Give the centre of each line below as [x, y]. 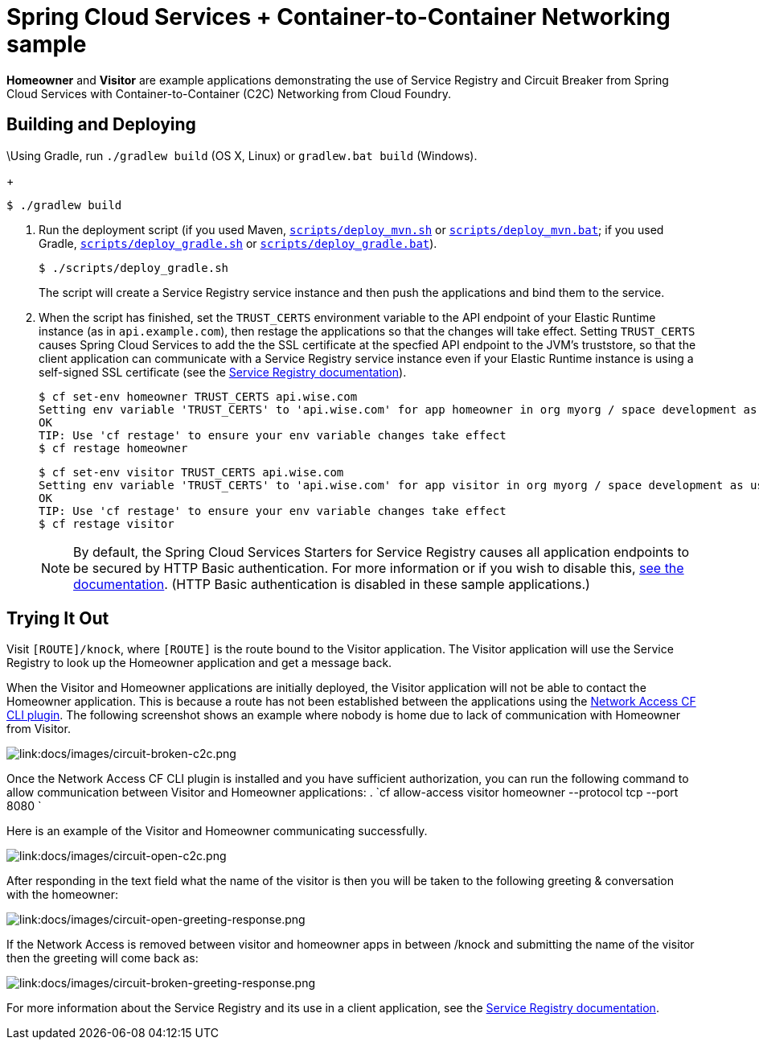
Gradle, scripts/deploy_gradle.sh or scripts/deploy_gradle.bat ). [238, 243]
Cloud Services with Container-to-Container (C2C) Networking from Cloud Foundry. [229, 93]
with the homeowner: [63, 895]
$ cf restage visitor [107, 523]
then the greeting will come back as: [103, 958]
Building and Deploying [101, 125]
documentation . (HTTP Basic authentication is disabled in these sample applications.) [332, 584]
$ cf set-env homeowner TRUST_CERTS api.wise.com [198, 396]
